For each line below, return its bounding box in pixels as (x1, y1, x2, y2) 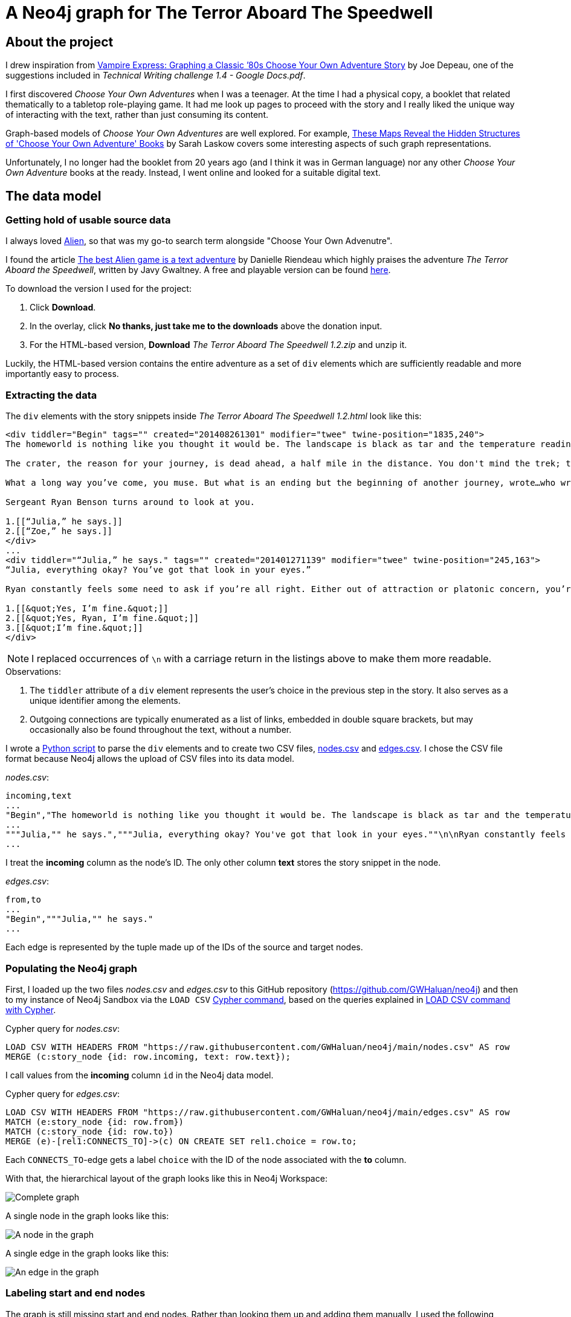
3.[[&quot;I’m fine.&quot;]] (5, 623, 143, 633)
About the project (5, 34, 114, 50)
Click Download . (30, 302, 96, 313)
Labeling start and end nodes (5, 1287, 146, 1299)
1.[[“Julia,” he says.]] (5, 517, 123, 527)
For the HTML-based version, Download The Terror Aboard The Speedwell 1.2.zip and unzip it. (30, 340, 407, 350)
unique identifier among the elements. (30, 695, 181, 706)
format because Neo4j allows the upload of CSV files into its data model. (5, 753, 295, 764)
